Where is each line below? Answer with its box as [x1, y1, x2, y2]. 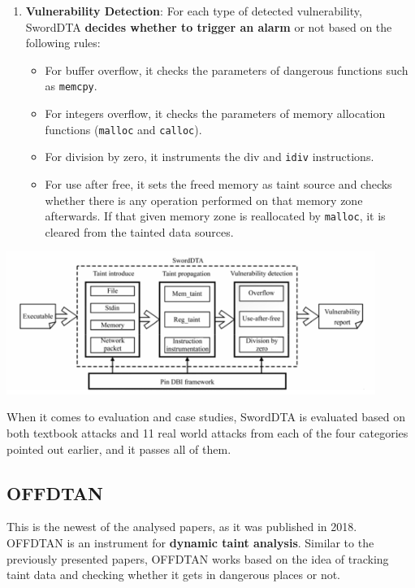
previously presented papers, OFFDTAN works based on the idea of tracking [6, 550, 389, 567]
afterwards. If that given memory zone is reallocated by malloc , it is [45, 207, 386, 224]
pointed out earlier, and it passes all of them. [6, 440, 231, 457]
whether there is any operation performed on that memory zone [45, 191, 363, 208]
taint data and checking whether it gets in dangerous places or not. [6, 566, 341, 583]
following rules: [25, 34, 101, 51]
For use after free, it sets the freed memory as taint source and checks [45, 175, 392, 192]
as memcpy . [45, 77, 97, 94]
